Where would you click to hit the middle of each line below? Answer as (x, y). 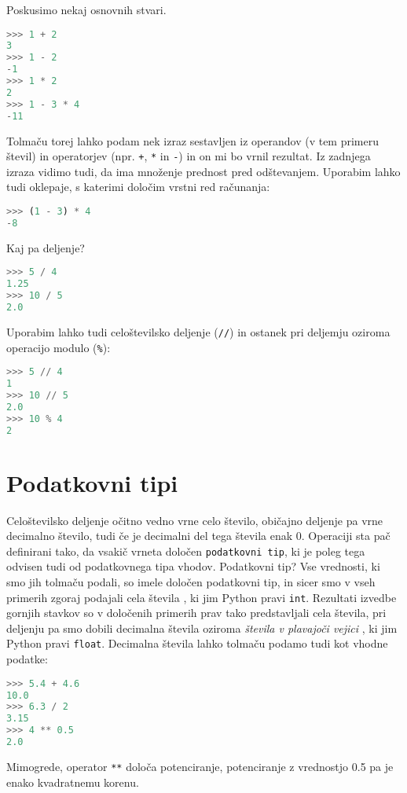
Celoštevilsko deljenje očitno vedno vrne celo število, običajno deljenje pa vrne (195, 520)
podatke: (27, 659)
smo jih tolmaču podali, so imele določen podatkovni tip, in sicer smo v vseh (191, 582)
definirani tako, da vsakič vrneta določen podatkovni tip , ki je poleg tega (186, 551)
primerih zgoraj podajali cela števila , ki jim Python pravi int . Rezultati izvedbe (202, 597)
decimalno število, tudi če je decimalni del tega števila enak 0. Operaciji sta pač (198, 536)
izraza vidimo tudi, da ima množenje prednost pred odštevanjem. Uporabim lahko (203, 171)
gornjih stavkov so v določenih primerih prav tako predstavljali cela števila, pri (196, 613)
